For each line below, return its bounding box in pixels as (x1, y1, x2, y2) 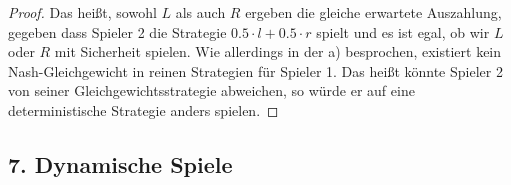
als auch (175, 2, 226, 22)
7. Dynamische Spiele (8, 148, 233, 179)
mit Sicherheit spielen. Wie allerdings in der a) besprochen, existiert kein (54, 41, 502, 62)
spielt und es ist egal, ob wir (316, 21, 490, 42)
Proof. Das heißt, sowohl (8, 2, 157, 22)
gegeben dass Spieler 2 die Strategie (8, 21, 227, 42)
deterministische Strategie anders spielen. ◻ (8, 99, 279, 120)
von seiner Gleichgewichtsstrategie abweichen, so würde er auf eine (8, 80, 415, 101)
